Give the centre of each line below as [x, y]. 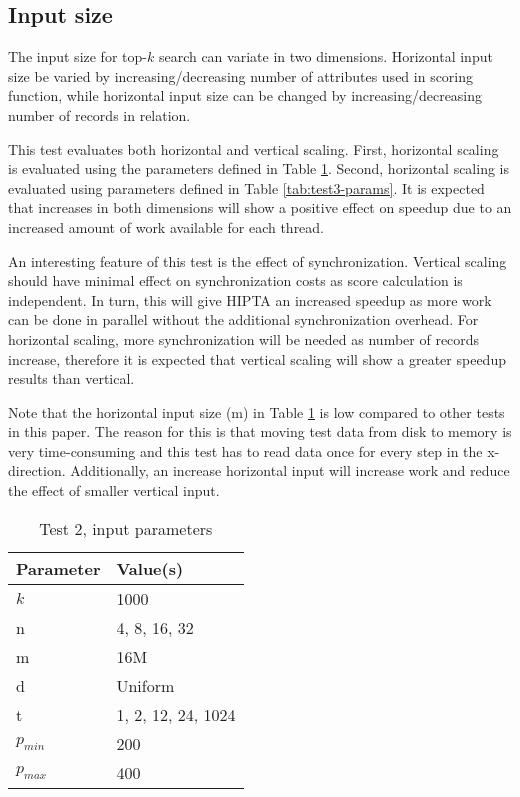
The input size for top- [77, 56]
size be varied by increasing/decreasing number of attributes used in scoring [241, 75]
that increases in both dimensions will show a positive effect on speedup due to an [260, 207]
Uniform [145, 685]
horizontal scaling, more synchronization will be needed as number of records [244, 338]
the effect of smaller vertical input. [114, 490]
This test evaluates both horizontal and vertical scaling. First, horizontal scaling [253, 148]
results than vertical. [71, 378]
